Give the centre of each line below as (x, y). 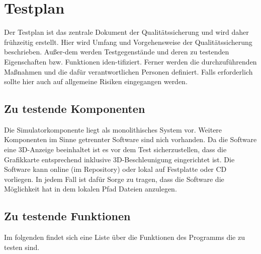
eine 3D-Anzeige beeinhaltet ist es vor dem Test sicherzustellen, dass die (115, 149)
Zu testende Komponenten (75, 109)
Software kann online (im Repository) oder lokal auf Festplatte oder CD (115, 169)
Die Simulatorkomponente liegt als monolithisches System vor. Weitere (113, 129)
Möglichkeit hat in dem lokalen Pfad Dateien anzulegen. (91, 189)
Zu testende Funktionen (67, 216)
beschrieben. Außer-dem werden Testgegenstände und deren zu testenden (117, 52)
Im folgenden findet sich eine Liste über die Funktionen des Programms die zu (124, 237)
